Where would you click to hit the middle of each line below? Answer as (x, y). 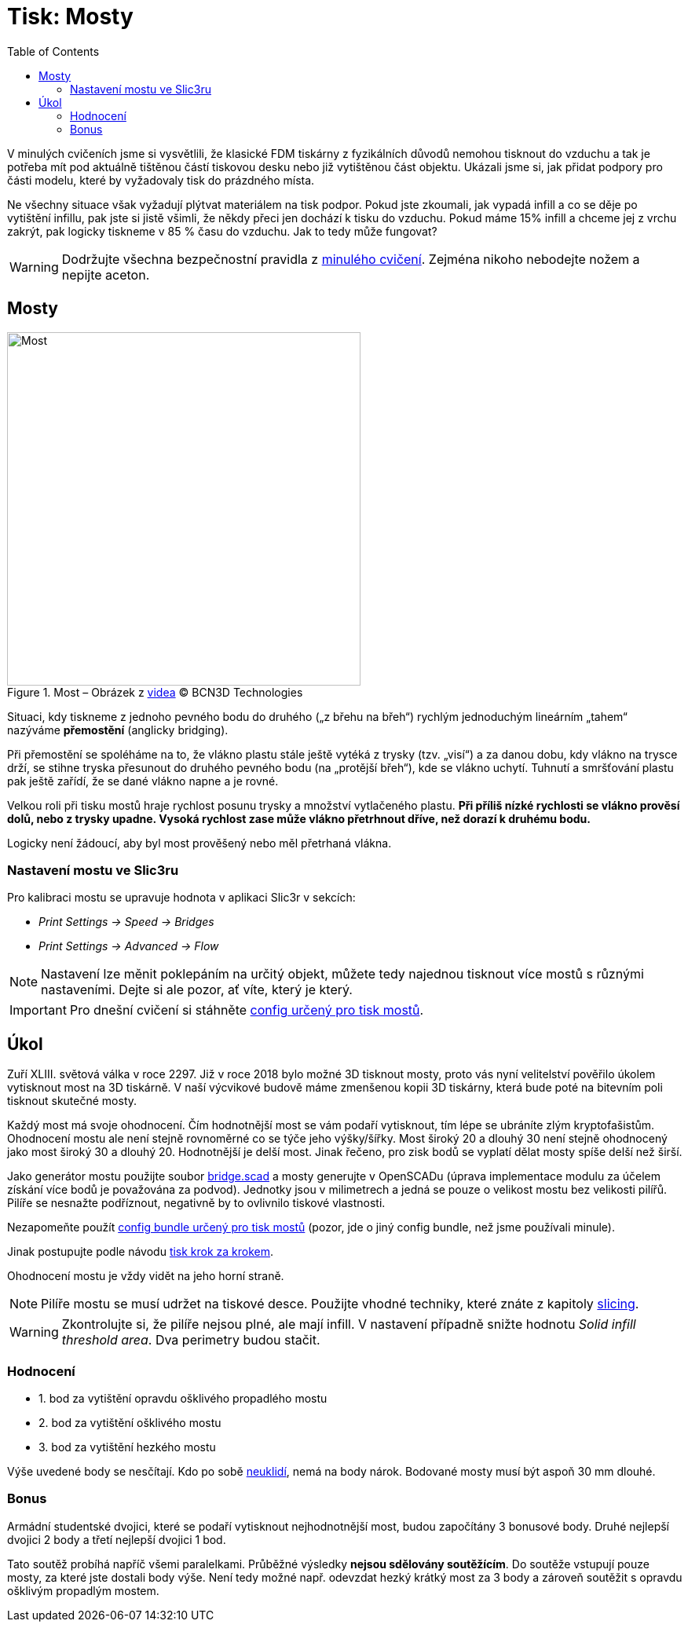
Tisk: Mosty (70, 16)
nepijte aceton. (106, 274)
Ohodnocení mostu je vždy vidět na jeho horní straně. (146, 1276)
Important (38, 1010)
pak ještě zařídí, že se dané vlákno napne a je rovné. (143, 781)
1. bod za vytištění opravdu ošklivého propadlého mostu (183, 1398)
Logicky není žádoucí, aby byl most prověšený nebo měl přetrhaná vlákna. (199, 843)
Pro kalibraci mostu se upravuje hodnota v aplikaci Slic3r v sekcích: (181, 898)
